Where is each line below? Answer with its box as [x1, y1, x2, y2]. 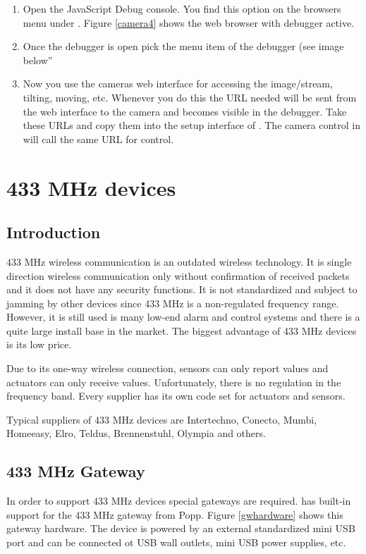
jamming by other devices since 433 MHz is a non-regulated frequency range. [6, 295, 339, 310]
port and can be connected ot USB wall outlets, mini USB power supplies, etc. [6, 535, 346, 550]
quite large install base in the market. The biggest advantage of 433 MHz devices [6, 323, 357, 338]
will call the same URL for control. [23, 131, 174, 146]
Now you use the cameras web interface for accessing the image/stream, [23, 76, 333, 91]
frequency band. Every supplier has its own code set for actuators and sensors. [6, 388, 346, 403]
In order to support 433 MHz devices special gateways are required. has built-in [6, 493, 351, 508]
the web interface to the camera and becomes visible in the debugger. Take [23, 104, 347, 118]
